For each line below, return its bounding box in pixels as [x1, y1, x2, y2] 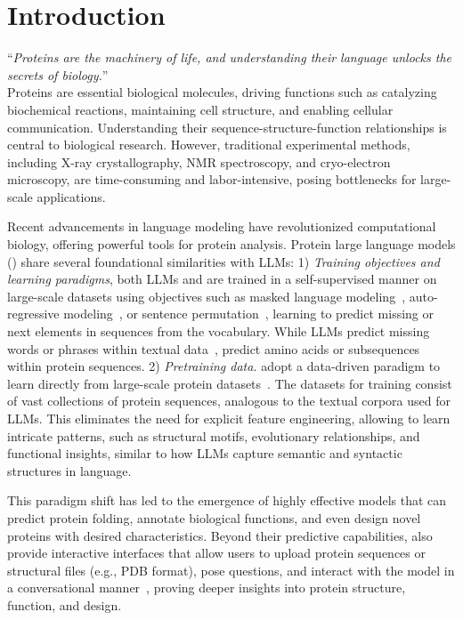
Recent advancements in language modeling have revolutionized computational [7, 217, 436, 236]
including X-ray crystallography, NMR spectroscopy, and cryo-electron [7, 152, 391, 171]
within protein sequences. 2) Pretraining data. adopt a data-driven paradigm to [7, 357, 441, 375]
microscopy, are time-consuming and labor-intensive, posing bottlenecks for [7, 170, 417, 189]
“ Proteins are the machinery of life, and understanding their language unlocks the [7, 48, 452, 67]
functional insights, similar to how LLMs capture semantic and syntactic [7, 444, 402, 463]
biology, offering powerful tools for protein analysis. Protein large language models [7, 235, 456, 254]
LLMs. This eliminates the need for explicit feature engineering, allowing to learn [7, 409, 451, 427]
